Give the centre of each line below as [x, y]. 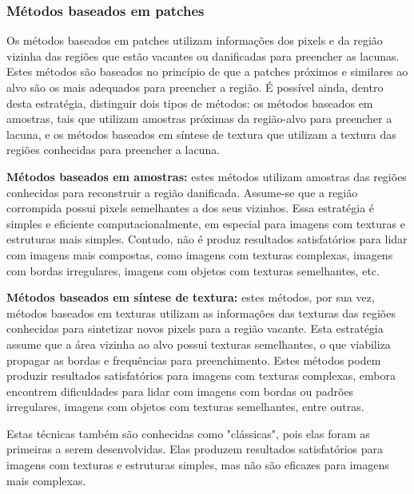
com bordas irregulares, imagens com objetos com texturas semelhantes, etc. [193, 270]
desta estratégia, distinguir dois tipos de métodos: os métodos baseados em [190, 103]
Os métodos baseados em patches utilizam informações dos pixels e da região [195, 40]
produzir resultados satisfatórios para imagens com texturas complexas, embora [201, 375]
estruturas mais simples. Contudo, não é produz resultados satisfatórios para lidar [207, 239]
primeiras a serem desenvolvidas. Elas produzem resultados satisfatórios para [195, 449]
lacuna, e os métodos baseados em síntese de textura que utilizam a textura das [201, 134]
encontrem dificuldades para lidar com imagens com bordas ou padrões [180, 391]
